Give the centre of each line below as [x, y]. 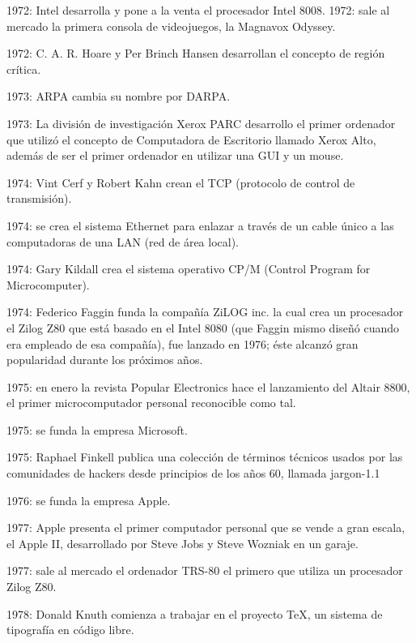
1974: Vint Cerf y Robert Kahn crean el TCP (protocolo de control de [181, 182]
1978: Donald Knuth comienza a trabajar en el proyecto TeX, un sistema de [195, 613]
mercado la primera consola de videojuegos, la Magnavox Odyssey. [171, 26]
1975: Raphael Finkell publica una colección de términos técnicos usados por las [205, 457]
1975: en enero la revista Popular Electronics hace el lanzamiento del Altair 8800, [208, 386]
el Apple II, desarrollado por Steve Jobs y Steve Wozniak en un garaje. [183, 543]
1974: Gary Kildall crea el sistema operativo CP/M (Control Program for [189, 269]
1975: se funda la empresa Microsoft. [97, 429]
